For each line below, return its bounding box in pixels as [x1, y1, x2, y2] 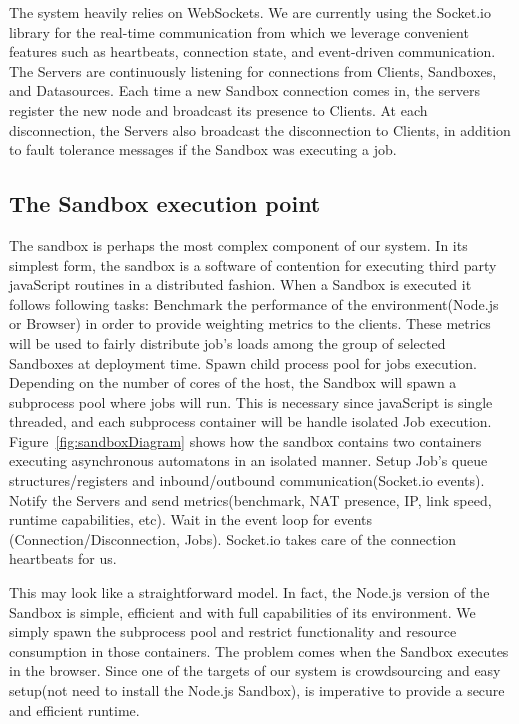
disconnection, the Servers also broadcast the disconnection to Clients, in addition [9, 119, 511, 140]
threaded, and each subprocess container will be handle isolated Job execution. [9, 411, 492, 432]
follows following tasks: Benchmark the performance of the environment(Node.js [9, 293, 499, 314]
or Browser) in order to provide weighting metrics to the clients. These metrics [9, 313, 491, 334]
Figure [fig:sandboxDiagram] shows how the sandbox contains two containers [9, 430, 482, 451]
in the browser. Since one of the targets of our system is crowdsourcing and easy [9, 660, 501, 681]
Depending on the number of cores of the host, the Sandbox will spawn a [9, 372, 457, 393]
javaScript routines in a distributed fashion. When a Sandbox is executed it [9, 274, 472, 295]
